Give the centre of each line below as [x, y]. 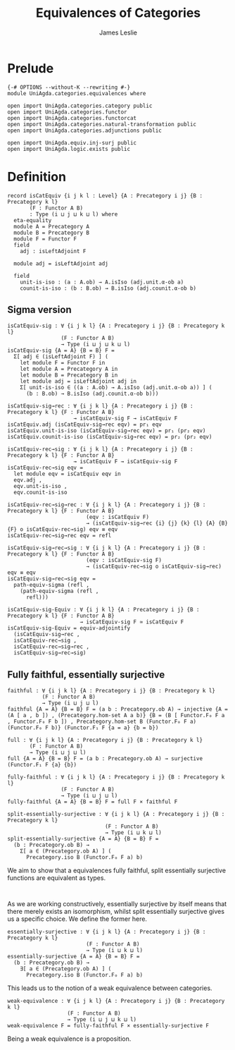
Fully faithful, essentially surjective [86, 674]
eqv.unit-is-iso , [41, 487]
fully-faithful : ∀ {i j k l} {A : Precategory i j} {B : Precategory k [116, 777]
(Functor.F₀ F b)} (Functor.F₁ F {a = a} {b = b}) [83, 728]
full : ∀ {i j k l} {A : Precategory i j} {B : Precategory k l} [105, 740]
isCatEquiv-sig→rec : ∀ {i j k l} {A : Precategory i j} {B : [100, 406]
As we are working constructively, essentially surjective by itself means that [117, 904]
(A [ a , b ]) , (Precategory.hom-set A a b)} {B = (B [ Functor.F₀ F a [116, 716]
